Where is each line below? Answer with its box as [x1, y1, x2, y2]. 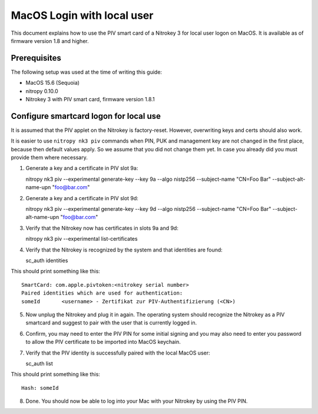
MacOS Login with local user [11, 9, 154, 22]
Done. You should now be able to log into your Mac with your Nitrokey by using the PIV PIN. [25, 398, 248, 405]
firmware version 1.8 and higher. [11, 37, 89, 44]
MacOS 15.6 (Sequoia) [25, 80, 79, 87]
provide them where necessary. [11, 154, 88, 161]
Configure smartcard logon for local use [11, 111, 161, 121]
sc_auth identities [25, 257, 68, 264]
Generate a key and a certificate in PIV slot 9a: [25, 165, 138, 172]
